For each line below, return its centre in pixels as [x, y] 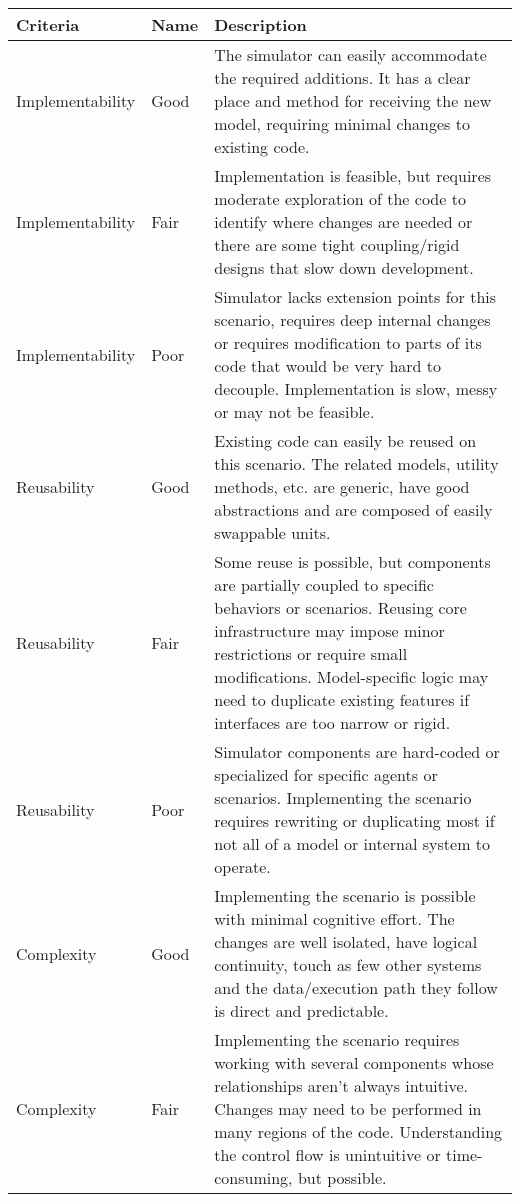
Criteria [48, 24]
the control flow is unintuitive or [327, 1154]
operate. [242, 866]
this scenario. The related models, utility [356, 463]
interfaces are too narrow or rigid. [332, 722]
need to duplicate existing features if [342, 699]
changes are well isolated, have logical [346, 941]
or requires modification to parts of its [348, 342]
